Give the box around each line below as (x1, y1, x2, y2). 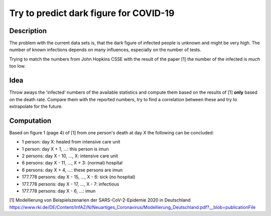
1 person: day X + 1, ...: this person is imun (22, 146, 109, 152)
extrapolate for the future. (9, 103, 63, 109)
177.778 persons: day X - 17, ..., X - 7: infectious (22, 181, 119, 187)
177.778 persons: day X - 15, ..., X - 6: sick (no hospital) (22, 174, 135, 180)
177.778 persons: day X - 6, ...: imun (22, 188, 96, 194)
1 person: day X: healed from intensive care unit (22, 139, 120, 145)
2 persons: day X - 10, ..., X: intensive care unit (22, 153, 118, 159)
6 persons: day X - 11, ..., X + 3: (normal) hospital (22, 160, 123, 166)
